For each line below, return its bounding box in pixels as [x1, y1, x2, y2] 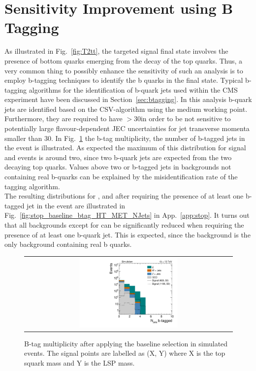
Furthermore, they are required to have [4, 113, 123, 124]
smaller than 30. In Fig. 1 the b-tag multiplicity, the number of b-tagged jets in [4, 133, 245, 143]
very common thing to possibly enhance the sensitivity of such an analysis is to [4, 65, 243, 75]
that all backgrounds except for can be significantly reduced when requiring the [4, 220, 244, 230]
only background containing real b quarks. [4, 239, 132, 249]
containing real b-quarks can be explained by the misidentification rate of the [4, 171, 238, 182]
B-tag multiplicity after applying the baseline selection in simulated [24, 338, 228, 348]
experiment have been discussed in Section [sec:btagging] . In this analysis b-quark [4, 94, 252, 104]
